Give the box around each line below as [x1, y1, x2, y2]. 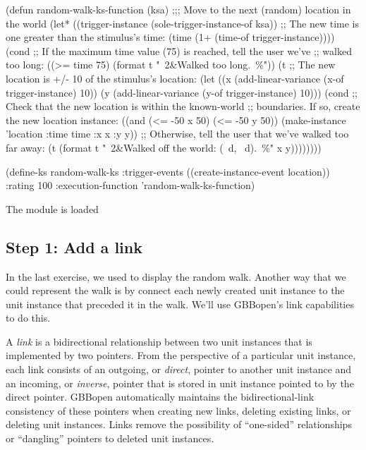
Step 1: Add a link [6, 236, 142, 257]
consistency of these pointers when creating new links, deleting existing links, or [6, 403, 351, 418]
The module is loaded [6, 201, 99, 216]
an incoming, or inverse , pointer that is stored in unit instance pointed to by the [6, 375, 354, 390]
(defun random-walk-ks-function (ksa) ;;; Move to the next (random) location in [6, 2, 351, 16]
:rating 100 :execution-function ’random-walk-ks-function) [6, 178, 255, 193]
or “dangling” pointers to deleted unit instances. [6, 431, 214, 446]
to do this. [6, 310, 51, 325]
